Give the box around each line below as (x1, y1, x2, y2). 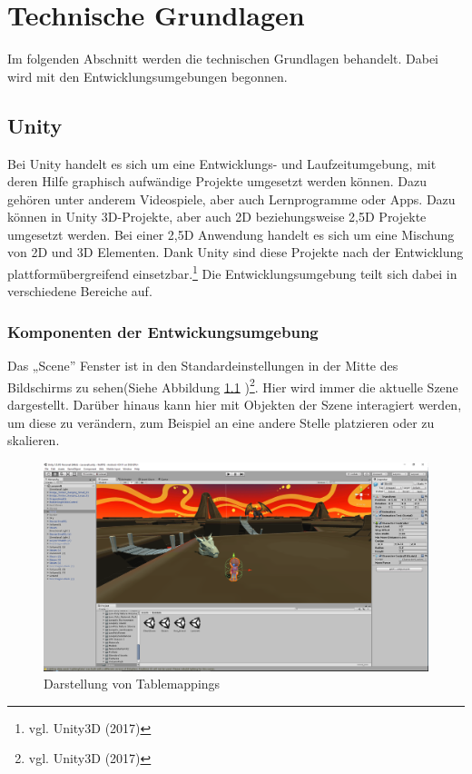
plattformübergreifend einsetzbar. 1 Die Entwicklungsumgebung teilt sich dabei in (7, 262, 457, 283)
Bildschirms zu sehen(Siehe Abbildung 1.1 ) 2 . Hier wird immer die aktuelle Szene (7, 374, 458, 396)
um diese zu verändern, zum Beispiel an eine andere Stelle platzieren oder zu (7, 412, 435, 432)
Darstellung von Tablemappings (44, 674, 221, 693)
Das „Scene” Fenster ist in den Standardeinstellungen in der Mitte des (7, 356, 398, 375)
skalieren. (7, 431, 60, 450)
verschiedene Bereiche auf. (7, 282, 152, 301)
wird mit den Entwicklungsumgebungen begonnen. (7, 66, 288, 85)
